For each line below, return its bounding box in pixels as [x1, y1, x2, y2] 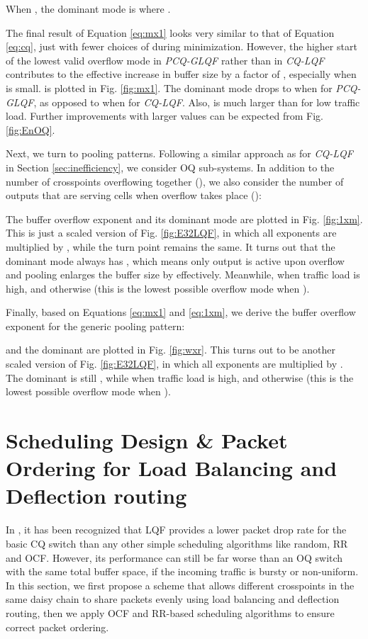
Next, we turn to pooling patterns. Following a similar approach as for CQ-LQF [6, 146, 353, 161]
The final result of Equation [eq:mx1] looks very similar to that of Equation [6, 25, 335, 40]
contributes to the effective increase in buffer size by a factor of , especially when [6, 67, 357, 81]
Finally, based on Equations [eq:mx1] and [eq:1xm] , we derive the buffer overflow [6, 305, 356, 319]
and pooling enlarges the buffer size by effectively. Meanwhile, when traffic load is [6, 267, 360, 282]
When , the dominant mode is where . [6, 1, 171, 16]
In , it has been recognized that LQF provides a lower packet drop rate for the [6, 522, 347, 537]
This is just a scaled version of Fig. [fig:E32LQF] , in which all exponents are [6, 225, 337, 240]
